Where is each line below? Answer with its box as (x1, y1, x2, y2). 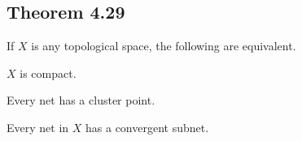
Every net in (7, 118, 69, 135)
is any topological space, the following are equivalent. (31, 37, 296, 54)
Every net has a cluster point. (7, 92, 155, 109)
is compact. (20, 64, 77, 81)
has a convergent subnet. (85, 118, 209, 135)
